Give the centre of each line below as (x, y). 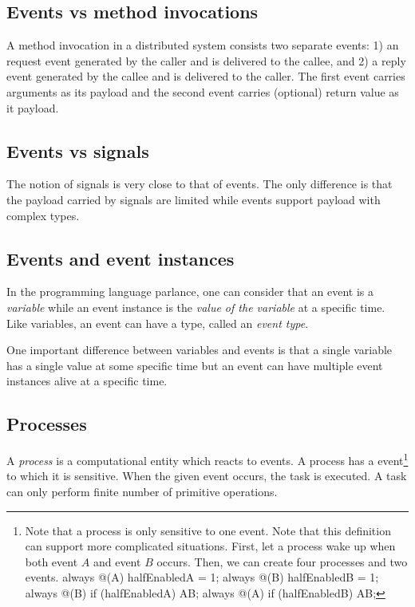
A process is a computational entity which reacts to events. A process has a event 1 (207, 459)
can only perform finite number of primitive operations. (142, 491)
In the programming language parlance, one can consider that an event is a (190, 292)
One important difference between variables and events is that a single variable (200, 350)
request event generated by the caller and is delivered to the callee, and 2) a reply (206, 60)
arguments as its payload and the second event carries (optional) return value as (203, 91)
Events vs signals (78, 150)
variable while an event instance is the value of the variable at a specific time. (196, 307)
